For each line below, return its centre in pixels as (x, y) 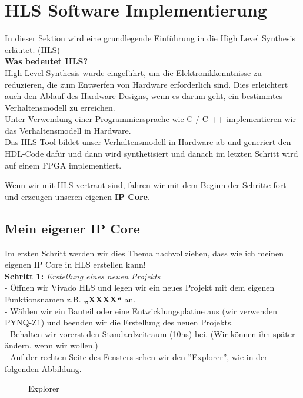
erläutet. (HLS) (32, 49)
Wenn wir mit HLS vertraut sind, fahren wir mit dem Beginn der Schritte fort (146, 185)
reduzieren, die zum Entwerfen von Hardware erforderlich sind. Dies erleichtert (146, 84)
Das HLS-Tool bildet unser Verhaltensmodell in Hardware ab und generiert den (148, 142)
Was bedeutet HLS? (46, 61)
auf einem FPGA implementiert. (63, 165)
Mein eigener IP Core (72, 228)
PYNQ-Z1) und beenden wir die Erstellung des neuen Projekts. (119, 322)
